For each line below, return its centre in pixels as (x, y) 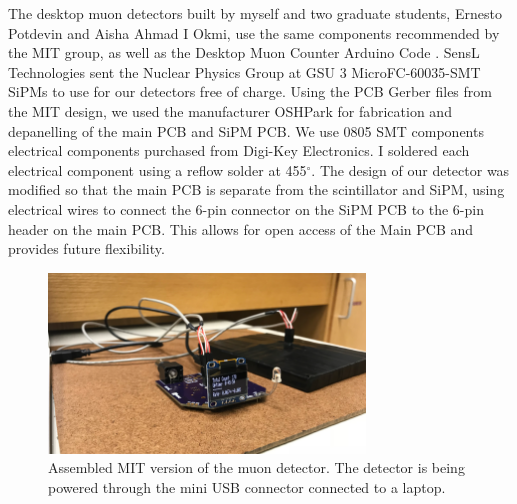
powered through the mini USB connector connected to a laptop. (247, 486)
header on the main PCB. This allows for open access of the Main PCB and (241, 228)
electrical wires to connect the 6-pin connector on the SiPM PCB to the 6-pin (246, 208)
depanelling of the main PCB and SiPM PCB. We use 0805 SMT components (246, 130)
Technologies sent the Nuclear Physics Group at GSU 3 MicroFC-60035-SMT (244, 71)
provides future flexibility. (86, 248)
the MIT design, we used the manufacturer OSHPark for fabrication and (230, 110)
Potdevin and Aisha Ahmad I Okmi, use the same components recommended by (254, 32)
